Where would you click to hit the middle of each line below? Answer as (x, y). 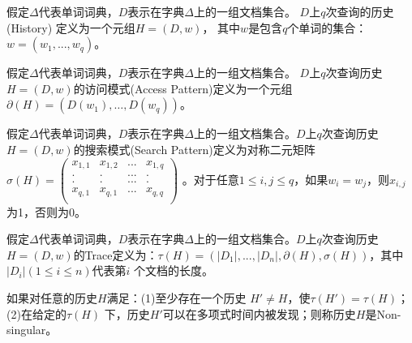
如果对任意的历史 (52, 298)
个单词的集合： (327, 27)
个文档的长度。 (174, 270)
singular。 (32, 330)
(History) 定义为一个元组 (71, 27)
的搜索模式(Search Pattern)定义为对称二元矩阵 (194, 149)
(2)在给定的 (36, 313)
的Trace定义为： (116, 254)
